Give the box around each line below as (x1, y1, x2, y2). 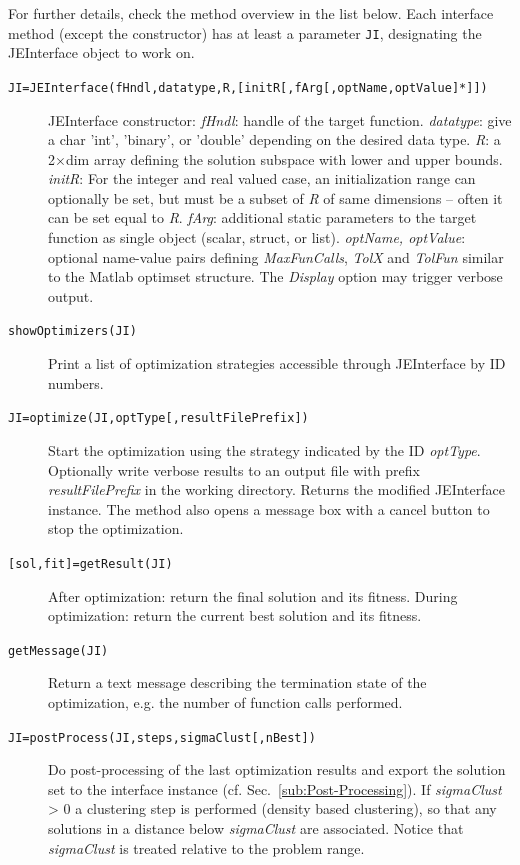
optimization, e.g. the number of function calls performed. (48, 692, 403, 712)
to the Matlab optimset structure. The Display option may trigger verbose (48, 266, 503, 287)
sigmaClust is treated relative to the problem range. (48, 837, 365, 858)
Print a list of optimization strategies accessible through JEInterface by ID (48, 353, 506, 374)
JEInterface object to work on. (8, 42, 195, 63)
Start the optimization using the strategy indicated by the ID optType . (48, 439, 481, 460)
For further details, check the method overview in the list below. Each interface (8, 3, 494, 23)
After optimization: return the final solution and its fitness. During (48, 585, 458, 606)
